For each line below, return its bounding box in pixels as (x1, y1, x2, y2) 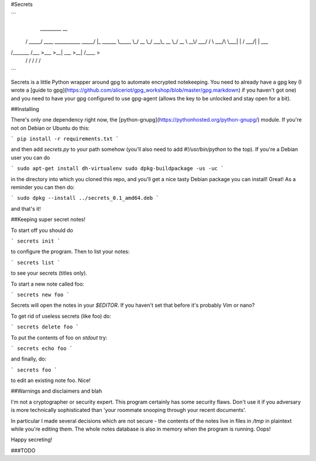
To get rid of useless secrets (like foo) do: (11, 313, 111, 320)
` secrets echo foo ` (11, 345, 73, 352)
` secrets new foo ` (11, 291, 70, 298)
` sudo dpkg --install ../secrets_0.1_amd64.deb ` (11, 195, 159, 202)
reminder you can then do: (11, 184, 75, 191)
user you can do (11, 154, 50, 161)
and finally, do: (11, 355, 47, 362)
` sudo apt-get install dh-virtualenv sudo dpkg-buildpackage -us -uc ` (11, 165, 224, 172)
